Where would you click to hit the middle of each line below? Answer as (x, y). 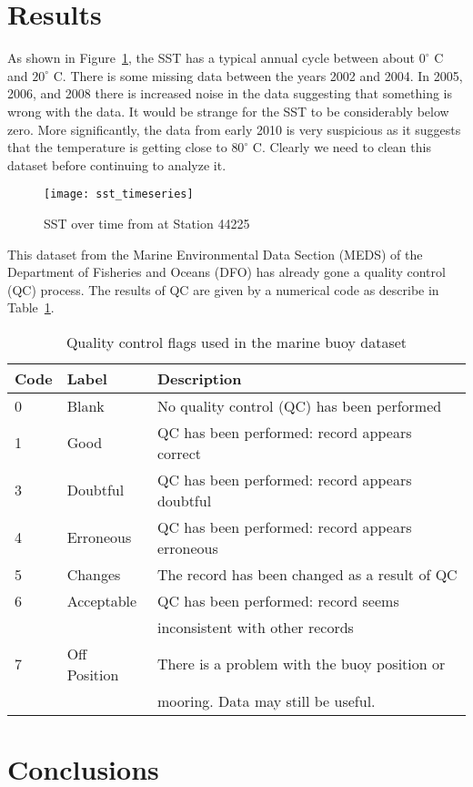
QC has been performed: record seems (278, 600)
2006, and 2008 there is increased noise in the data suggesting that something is (230, 93)
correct (179, 453)
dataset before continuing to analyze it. (117, 164)
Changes (94, 574)
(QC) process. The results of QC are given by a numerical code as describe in (223, 289)
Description (199, 378)
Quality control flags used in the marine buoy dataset (236, 342)
